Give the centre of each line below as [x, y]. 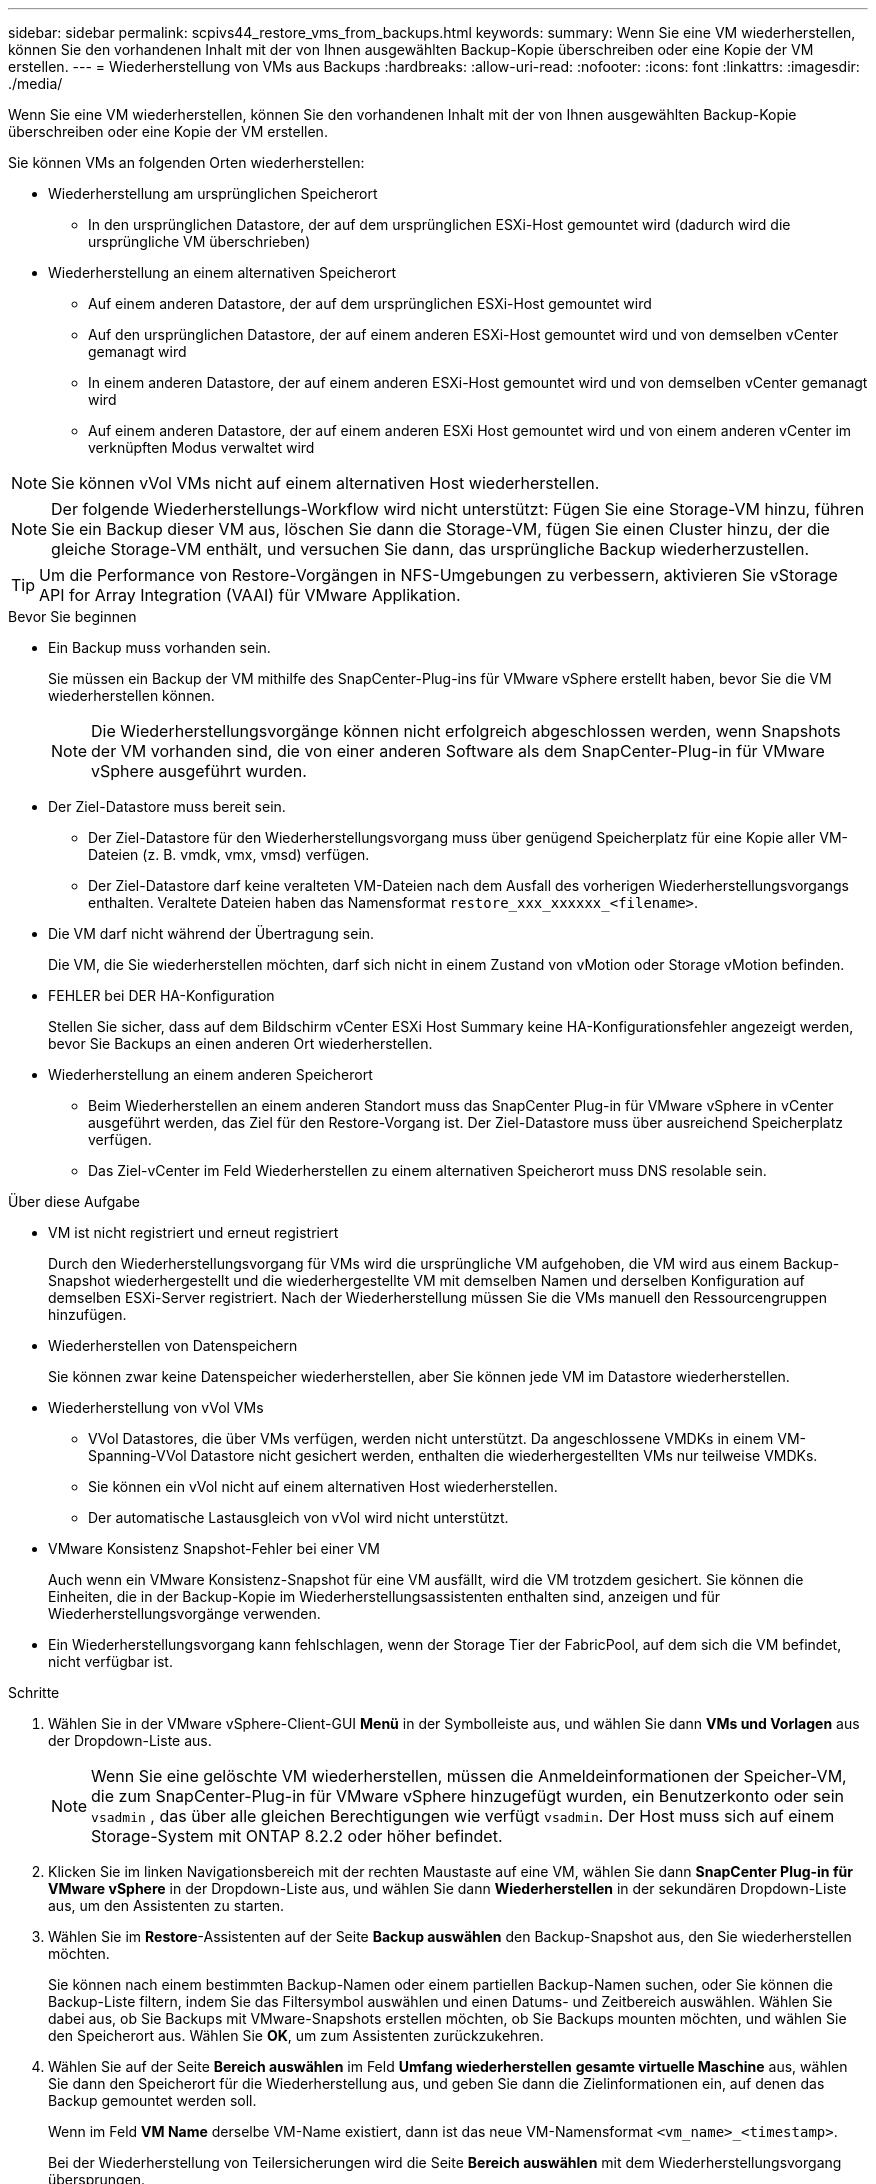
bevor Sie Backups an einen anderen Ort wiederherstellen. [240, 1043]
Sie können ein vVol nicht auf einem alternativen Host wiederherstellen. [323, 1486]
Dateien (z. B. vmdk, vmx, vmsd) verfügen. [229, 854]
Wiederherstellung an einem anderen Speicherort [210, 1074]
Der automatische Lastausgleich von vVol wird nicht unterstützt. [298, 1517]
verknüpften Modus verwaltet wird [201, 447]
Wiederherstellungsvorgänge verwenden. [184, 1613]
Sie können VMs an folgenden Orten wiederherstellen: [186, 162]
